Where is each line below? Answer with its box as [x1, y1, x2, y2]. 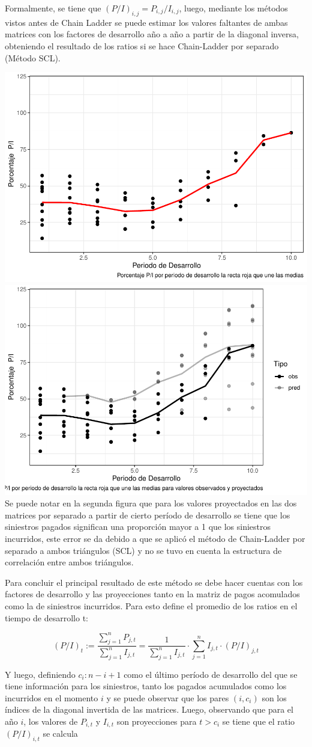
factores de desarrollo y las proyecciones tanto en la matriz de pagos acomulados [5, 588, 300, 600]
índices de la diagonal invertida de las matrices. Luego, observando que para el [5, 703, 293, 716]
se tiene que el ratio [222, 715, 295, 727]
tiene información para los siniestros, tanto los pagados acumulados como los [5, 680, 287, 692]
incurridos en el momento [5, 691, 98, 704]
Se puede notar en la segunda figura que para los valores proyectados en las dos [5, 497, 297, 509]
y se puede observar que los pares [106, 691, 229, 704]
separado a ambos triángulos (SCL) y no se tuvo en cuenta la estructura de [5, 544, 282, 556]
